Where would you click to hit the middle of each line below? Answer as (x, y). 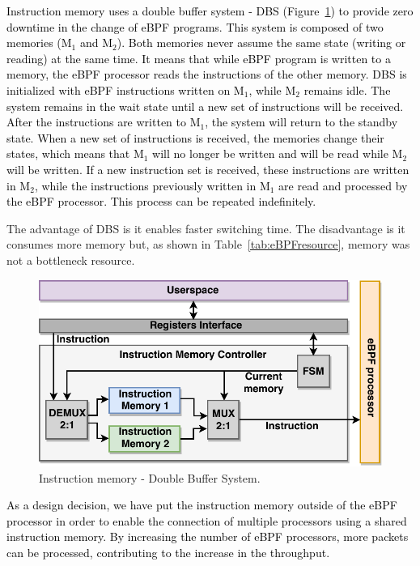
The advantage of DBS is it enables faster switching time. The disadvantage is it (206, 228)
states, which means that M (75, 153)
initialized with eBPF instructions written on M (125, 89)
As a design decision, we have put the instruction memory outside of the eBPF (202, 505)
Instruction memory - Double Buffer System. (150, 477)
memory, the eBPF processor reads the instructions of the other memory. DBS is (207, 74)
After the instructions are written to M (104, 122)
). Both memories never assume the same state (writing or (261, 43)
